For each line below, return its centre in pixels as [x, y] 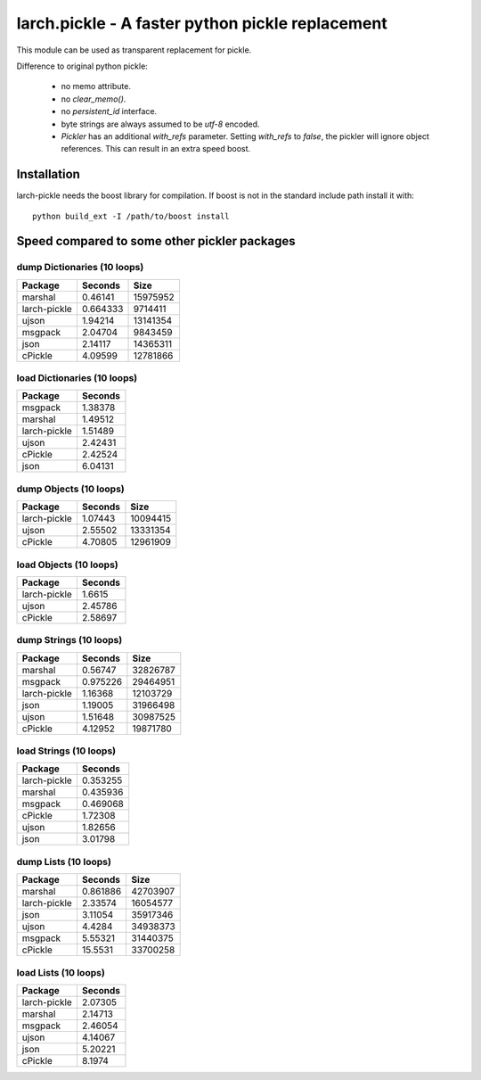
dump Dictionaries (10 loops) [80, 268]
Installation [48, 174]
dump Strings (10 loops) [69, 640]
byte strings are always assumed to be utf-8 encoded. [160, 124]
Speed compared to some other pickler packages [156, 241]
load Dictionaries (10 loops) [77, 378]
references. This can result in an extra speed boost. [156, 149]
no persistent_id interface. [109, 111]
